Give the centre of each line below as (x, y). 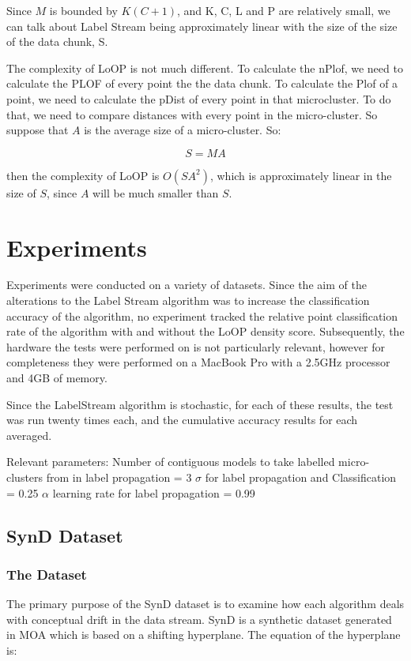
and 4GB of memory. (57, 378)
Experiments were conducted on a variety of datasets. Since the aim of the (187, 285)
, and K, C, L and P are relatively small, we (284, 10)
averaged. (29, 435)
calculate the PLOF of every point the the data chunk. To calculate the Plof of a (202, 83)
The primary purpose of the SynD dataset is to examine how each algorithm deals (205, 604)
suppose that (38, 130)
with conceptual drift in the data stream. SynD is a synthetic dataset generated (199, 619)
